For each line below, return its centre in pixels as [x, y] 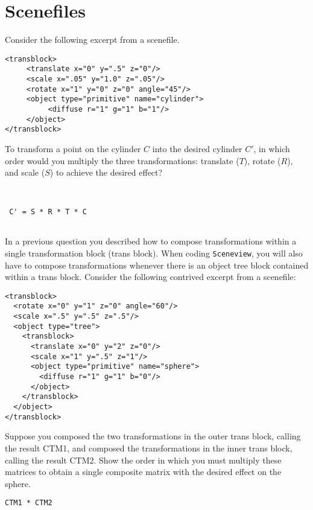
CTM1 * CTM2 [29, 503]
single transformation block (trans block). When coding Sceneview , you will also [154, 253]
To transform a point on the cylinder [73, 148]
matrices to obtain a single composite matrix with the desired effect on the [143, 472]
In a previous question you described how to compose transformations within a [151, 241]
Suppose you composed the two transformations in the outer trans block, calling [153, 436]
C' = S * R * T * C [48, 212]
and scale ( [25, 172]
